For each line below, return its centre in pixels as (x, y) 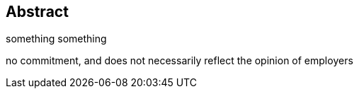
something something (56, 39)
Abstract (37, 12)
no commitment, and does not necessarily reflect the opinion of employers (179, 61)
